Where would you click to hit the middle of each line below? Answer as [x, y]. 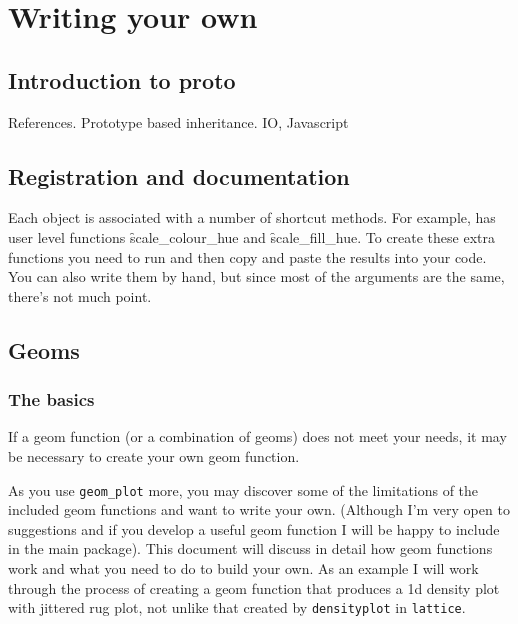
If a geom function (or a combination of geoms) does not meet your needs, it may [257, 436]
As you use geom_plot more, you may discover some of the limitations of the [243, 489]
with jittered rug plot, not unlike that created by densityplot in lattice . [237, 607]
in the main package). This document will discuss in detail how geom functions [250, 548]
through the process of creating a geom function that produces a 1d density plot [254, 587]
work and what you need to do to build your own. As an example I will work [243, 567]
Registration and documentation [179, 175]
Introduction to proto [122, 79]
